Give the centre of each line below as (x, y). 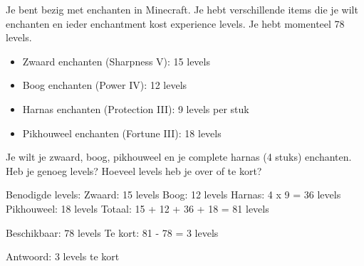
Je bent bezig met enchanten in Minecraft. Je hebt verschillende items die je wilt (182, 9)
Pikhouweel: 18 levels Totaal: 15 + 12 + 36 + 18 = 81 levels (137, 208)
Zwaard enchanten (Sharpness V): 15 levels (116, 61)
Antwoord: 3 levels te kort (63, 256)
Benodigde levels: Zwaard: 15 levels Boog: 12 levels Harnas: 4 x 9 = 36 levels (173, 195)
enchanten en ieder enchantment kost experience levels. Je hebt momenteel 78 (175, 23)
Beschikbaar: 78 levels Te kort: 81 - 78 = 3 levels (112, 232)
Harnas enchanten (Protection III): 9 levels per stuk (136, 108)
